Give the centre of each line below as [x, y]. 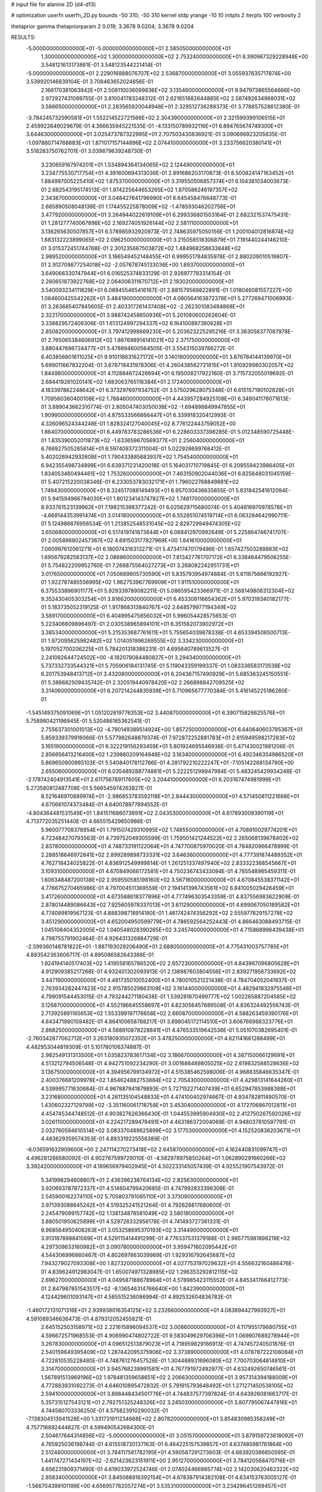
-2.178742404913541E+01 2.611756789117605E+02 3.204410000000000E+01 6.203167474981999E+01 [153, 779]
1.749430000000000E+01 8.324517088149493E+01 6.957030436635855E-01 [138, 490]
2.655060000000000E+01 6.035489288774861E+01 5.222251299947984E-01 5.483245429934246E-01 [171, 771]
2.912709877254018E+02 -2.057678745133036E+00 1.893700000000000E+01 [146, 265]
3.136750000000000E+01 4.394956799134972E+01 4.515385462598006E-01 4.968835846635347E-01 [170, 1072]
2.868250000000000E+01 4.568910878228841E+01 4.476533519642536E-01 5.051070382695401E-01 [169, 1030]
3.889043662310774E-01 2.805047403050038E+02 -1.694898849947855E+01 [147, 406]
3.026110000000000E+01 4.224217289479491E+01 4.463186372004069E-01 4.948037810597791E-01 [168, 1122]
